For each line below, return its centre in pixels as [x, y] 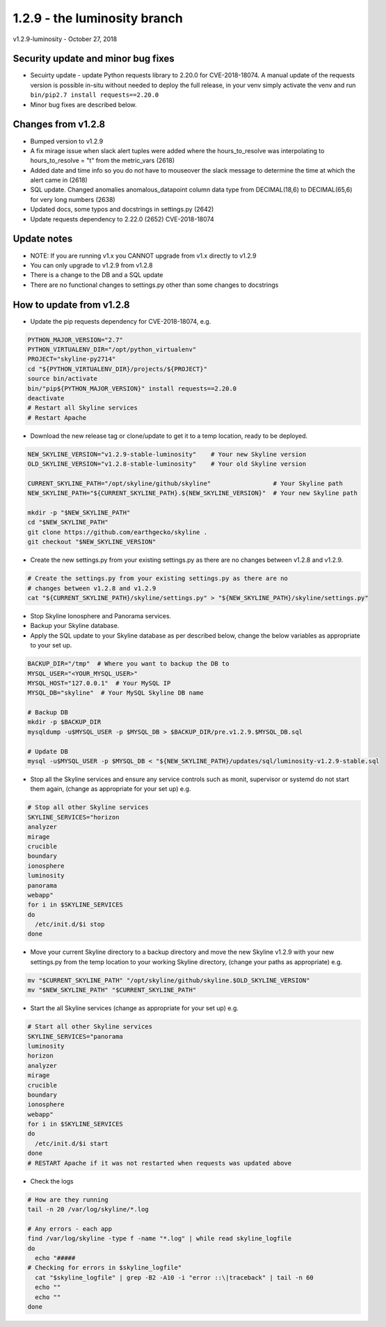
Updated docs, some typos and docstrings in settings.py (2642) [122, 210]
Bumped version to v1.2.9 [67, 141]
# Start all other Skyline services [90, 1027]
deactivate [46, 398]
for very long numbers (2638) [73, 199]
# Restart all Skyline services [83, 408]
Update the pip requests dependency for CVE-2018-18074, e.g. [121, 321]
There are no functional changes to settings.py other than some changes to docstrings [154, 285]
